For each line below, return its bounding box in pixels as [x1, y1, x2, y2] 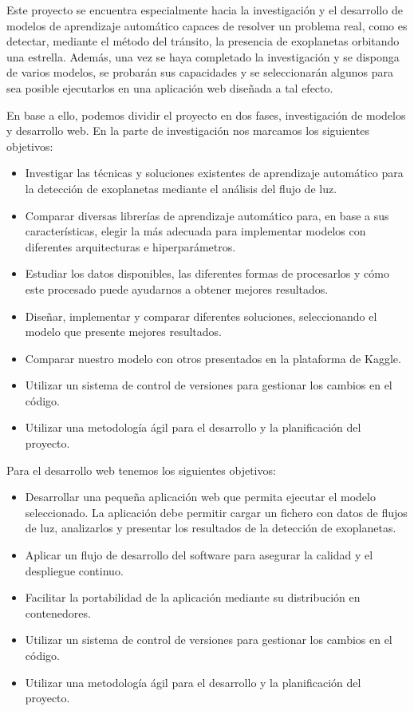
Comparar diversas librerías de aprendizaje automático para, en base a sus [25, 207, 389, 223]
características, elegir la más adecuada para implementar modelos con [25, 223, 366, 239]
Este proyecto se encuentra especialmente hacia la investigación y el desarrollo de [6, 2, 403, 18]
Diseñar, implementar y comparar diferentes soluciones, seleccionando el [25, 307, 377, 324]
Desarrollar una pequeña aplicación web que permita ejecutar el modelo [25, 488, 376, 505]
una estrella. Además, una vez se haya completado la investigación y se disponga [6, 48, 400, 65]
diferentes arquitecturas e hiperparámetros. [25, 238, 236, 255]
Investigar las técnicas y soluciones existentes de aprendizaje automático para [25, 164, 404, 181]
